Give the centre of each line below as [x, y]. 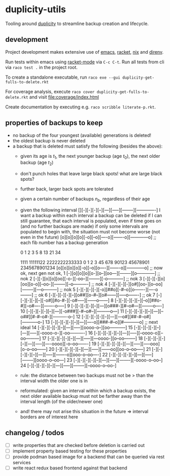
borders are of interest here [49, 417]
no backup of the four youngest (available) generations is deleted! [82, 135]
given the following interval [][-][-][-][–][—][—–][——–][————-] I [90, 210]
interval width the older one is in [54, 380]
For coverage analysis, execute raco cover [50, 91]
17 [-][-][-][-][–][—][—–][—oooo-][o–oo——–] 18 [92, 338]
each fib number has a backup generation [64, 242]
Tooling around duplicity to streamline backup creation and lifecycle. [77, 23]
